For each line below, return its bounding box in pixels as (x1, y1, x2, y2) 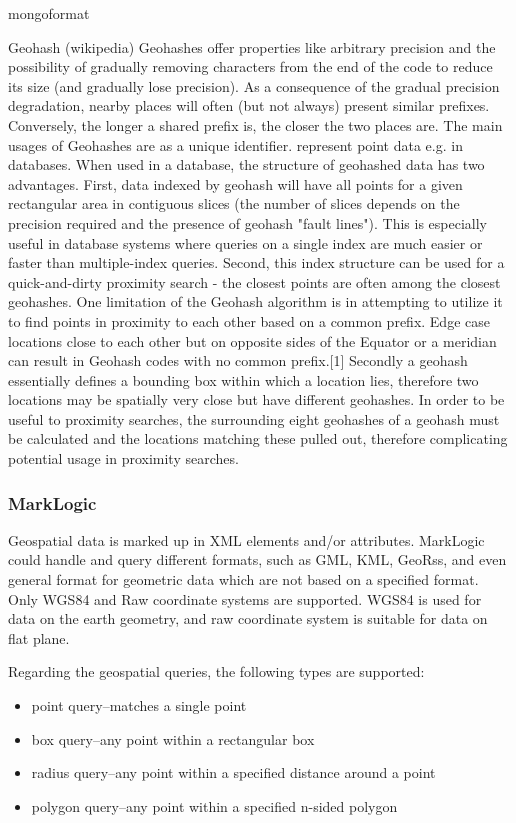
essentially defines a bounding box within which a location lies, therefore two (8, 369, 479, 390)
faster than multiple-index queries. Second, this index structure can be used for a (8, 252, 505, 273)
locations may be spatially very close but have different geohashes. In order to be (8, 389, 505, 410)
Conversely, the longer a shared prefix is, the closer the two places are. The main (8, 114, 503, 135)
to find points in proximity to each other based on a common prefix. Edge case (8, 310, 490, 331)
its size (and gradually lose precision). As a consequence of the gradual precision (8, 75, 500, 96)
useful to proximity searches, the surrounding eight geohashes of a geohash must (8, 408, 500, 429)
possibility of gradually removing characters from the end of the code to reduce (8, 56, 493, 77)
